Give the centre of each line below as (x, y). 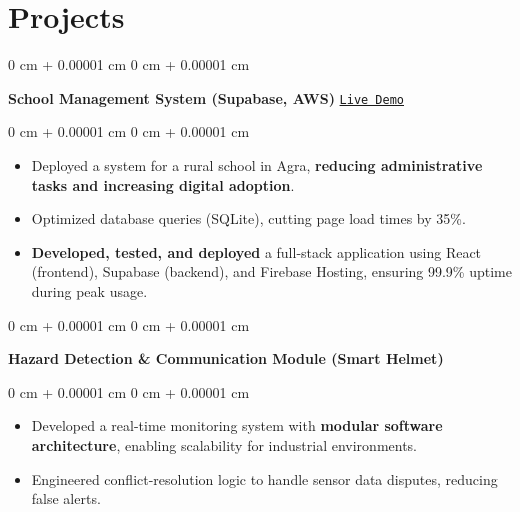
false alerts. (66, 498)
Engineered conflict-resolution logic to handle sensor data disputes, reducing (264, 478)
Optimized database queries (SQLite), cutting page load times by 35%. (248, 218)
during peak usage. (89, 290)
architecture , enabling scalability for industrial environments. (224, 444)
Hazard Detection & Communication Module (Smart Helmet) (226, 358)
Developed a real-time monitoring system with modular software (237, 425)
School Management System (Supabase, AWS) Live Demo (206, 97)
